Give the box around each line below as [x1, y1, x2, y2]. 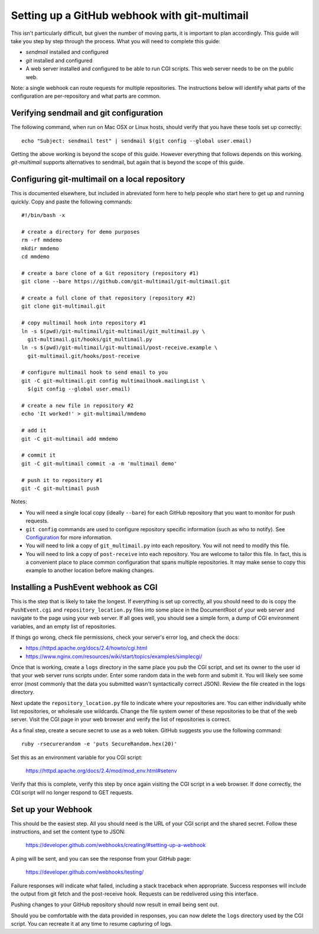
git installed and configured [25, 57, 93, 64]
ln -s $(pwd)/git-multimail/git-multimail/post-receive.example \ [21, 344, 218, 351]
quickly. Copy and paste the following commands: [11, 198, 133, 205]
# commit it [21, 452, 56, 458]
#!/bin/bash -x [21, 212, 66, 219]
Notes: [11, 498, 27, 505]
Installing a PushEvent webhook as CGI [11, 583, 158, 593]
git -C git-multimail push [21, 485, 100, 492]
